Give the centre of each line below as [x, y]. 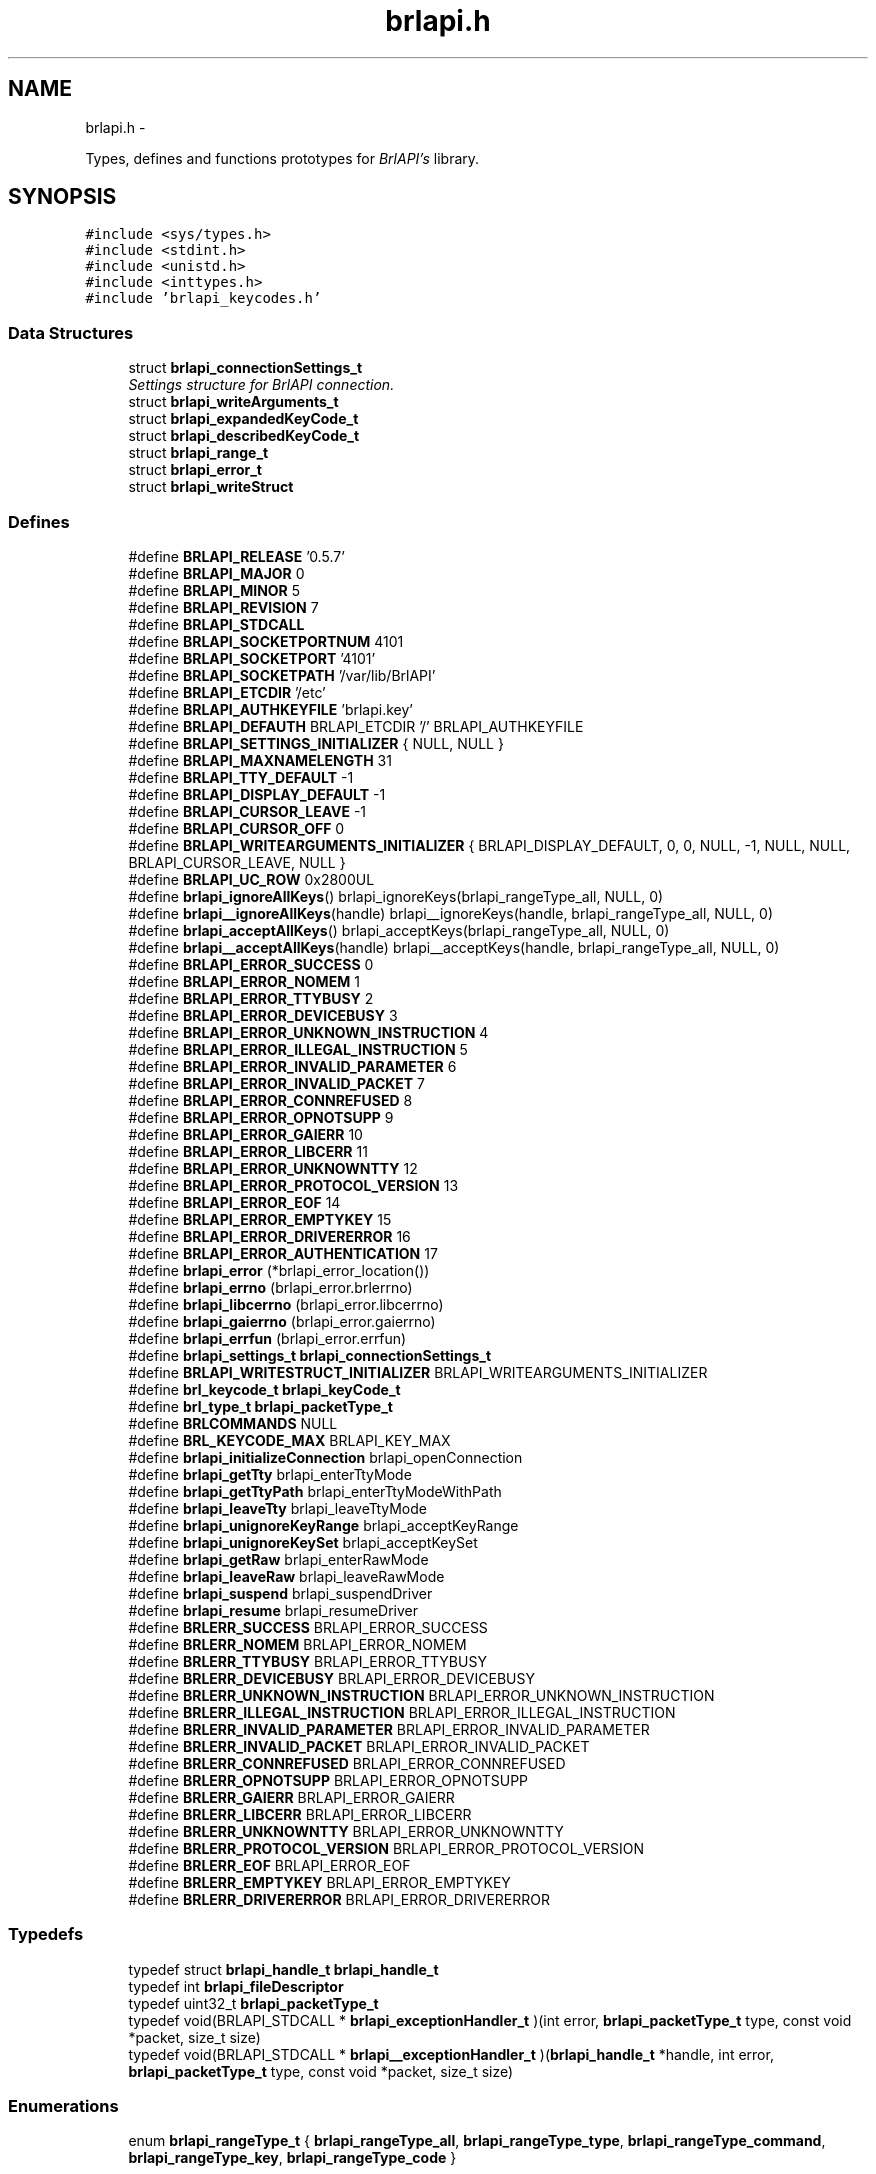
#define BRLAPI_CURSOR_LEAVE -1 [247, 811]
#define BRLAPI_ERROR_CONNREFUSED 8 [270, 1100]
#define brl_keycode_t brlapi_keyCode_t [264, 1389]
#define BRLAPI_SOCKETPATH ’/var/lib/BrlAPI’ [282, 675]
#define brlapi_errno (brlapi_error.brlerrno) [270, 1287]
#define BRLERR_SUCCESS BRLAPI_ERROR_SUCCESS [308, 1627]
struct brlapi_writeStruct [211, 487]
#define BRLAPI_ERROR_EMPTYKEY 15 [260, 1219]
